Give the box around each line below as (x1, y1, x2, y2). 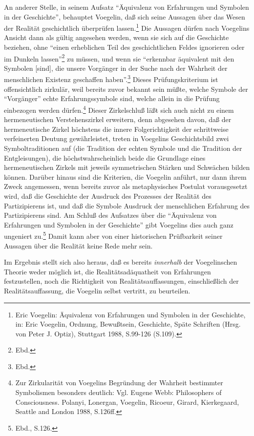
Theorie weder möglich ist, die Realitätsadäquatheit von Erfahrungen (4, 266, 211, 276)
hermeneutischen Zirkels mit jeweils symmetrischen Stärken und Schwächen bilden (4, 162, 250, 172)
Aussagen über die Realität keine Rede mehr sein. (4, 240, 153, 250)
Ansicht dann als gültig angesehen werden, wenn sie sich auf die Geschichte (4, 32, 229, 42)
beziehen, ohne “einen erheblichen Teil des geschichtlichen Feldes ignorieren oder (4, 42, 245, 52)
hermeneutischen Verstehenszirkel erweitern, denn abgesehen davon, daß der (4, 114, 232, 125)
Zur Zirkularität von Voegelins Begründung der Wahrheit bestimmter (15, 377, 223, 388)
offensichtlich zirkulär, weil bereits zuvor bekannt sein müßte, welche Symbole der (4, 83, 248, 94)
